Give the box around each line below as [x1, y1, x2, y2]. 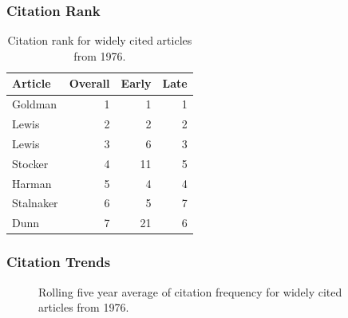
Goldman [12, 96, 57, 112]
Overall [69, 75, 110, 92]
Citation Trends [6, 252, 111, 272]
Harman [12, 175, 52, 191]
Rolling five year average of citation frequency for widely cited [38, 283, 342, 300]
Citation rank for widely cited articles [7, 32, 192, 49]
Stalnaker [12, 194, 58, 211]
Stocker [12, 155, 49, 171]
